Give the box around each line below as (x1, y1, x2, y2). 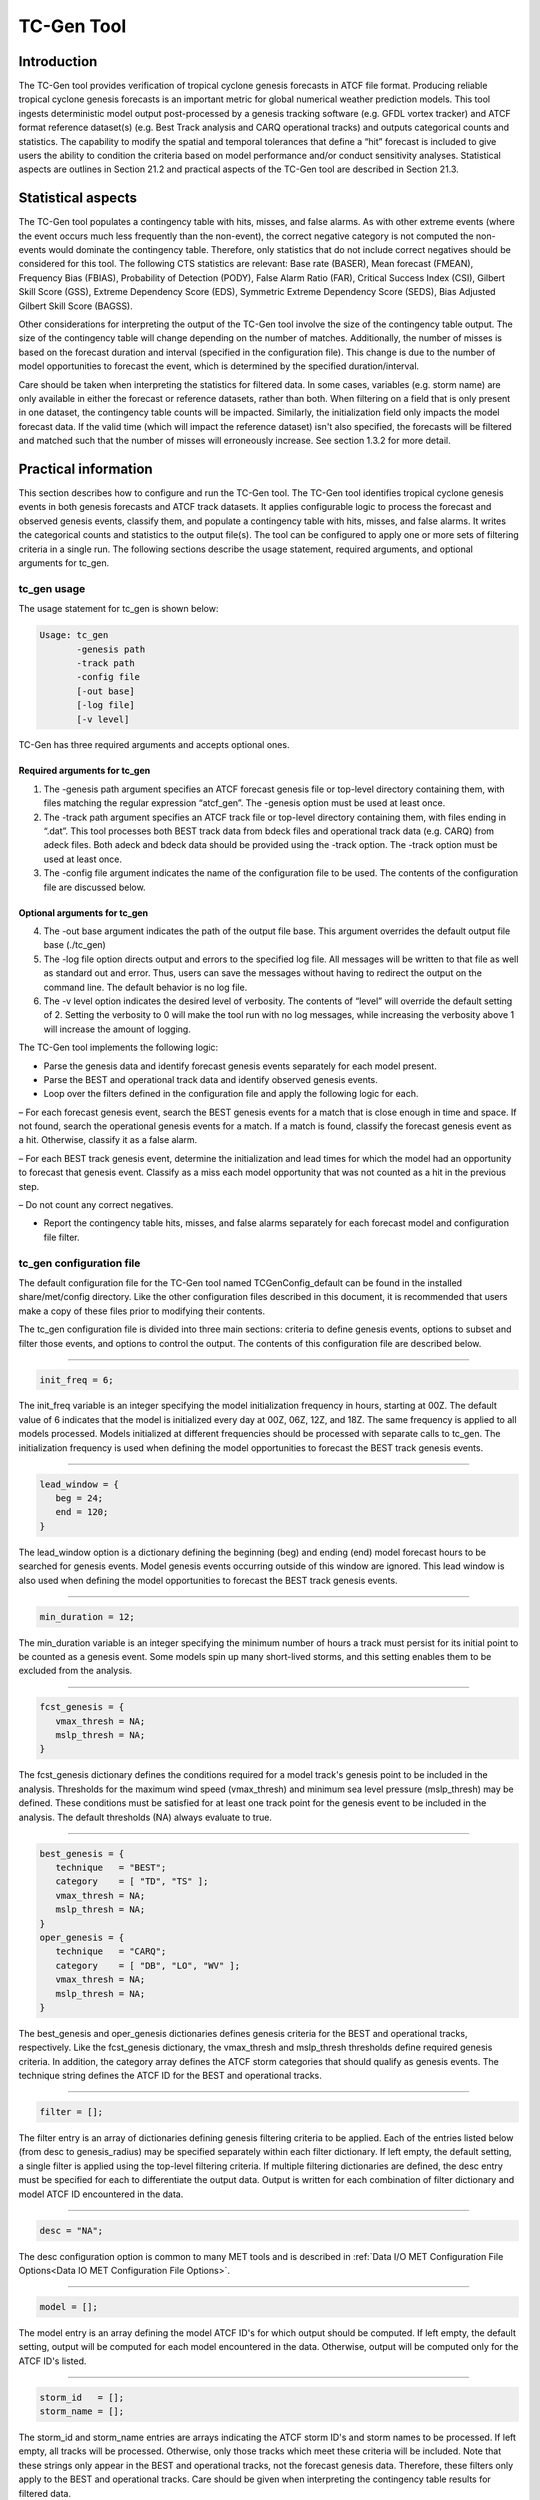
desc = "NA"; (39, 2225, 104, 2236)
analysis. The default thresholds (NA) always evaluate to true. (18, 1811, 272, 1823)
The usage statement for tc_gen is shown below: (18, 603, 219, 615)
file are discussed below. (43, 881, 146, 893)
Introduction (18, 53, 98, 70)
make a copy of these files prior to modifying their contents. (18, 1305, 265, 1317)
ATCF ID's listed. (18, 2355, 87, 2367)
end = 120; (55, 1506, 109, 1518)
